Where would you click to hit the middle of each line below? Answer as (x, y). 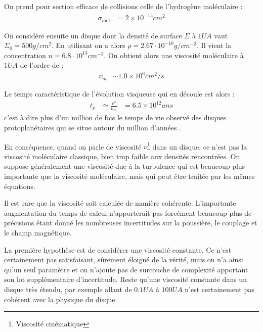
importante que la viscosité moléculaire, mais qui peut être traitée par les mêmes (129, 176)
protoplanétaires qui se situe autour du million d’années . (93, 127)
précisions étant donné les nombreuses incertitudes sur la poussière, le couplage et (131, 223)
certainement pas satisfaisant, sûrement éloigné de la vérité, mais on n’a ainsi (124, 259)
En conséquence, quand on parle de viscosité (73, 146)
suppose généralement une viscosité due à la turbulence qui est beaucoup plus (125, 166)
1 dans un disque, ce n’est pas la (197, 146)
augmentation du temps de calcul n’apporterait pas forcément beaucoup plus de (128, 212)
